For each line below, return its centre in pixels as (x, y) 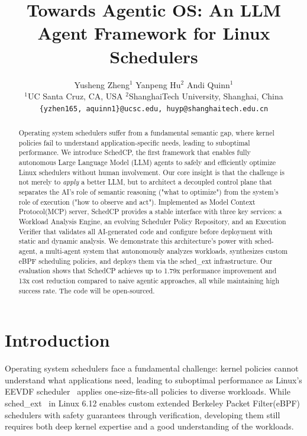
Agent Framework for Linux (154, 33)
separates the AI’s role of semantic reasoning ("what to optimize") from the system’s (148, 192)
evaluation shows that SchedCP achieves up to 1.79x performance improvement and (148, 271)
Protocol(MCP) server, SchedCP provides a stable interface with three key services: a (150, 211)
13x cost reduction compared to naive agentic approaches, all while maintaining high (149, 280)
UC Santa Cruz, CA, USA (75, 96)
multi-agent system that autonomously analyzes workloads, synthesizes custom (167, 251)
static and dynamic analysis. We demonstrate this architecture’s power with (135, 241)
